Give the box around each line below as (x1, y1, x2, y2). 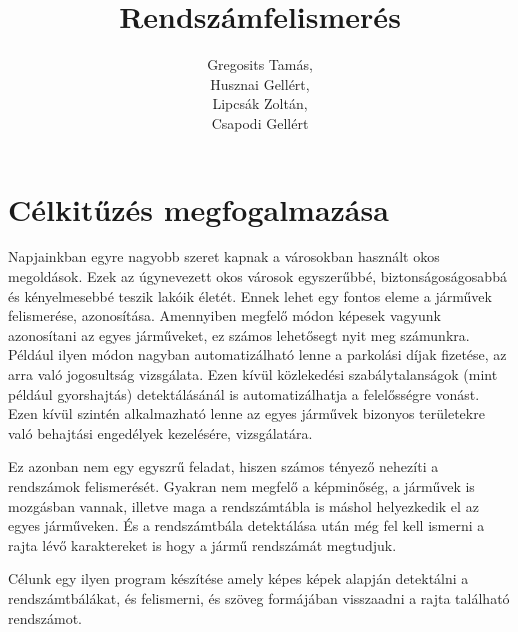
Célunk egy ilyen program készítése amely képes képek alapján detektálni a (8, 568, 469, 589)
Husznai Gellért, (210, 73, 310, 94)
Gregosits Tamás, (207, 54, 313, 75)
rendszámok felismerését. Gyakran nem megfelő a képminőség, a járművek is (8, 475, 475, 496)
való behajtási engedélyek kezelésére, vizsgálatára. (8, 422, 313, 443)
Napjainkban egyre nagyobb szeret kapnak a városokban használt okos (8, 246, 440, 267)
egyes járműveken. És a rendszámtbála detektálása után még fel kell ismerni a (8, 515, 485, 536)
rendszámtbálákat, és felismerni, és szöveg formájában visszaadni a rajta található (8, 587, 510, 608)
